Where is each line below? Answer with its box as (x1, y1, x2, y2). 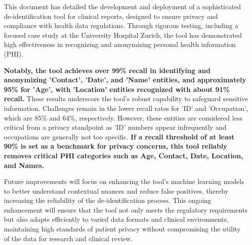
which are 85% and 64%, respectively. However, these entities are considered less (4, 112, 243, 122)
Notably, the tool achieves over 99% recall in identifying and (4, 65, 211, 75)
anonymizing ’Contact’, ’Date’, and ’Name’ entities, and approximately (4, 75, 246, 85)
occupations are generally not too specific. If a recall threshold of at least (4, 131, 235, 141)
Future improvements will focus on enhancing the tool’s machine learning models (4, 176, 244, 186)
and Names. (4, 160, 45, 170)
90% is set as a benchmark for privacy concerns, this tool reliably (4, 141, 227, 151)
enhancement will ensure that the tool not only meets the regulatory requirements (4, 204, 248, 214)
